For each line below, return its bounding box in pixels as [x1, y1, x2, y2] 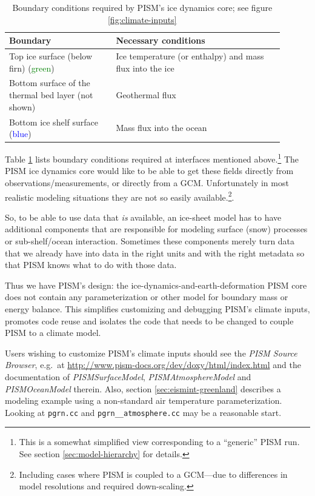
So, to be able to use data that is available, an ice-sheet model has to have [5, 210, 282, 223]
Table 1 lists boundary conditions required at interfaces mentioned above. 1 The [5, 151, 299, 165]
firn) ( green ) [9, 61, 55, 74]
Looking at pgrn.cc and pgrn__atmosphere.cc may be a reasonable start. [5, 406, 282, 418]
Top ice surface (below [9, 50, 92, 62]
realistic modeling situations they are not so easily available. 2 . [5, 189, 234, 203]
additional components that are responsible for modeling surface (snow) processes [5, 223, 308, 235]
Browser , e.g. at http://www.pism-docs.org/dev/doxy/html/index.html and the [5, 358, 301, 371]
